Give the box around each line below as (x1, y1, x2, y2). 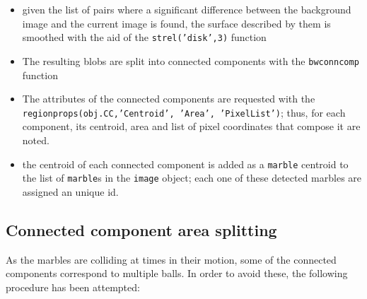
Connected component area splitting (6, 218, 277, 240)
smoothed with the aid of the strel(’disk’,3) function (22, 30, 267, 45)
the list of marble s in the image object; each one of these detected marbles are (22, 170, 362, 185)
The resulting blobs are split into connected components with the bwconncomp (22, 53, 359, 68)
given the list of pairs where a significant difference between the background (22, 2, 351, 16)
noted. (22, 132, 49, 147)
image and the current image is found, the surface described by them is (22, 16, 331, 30)
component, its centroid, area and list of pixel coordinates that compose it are (22, 119, 361, 134)
